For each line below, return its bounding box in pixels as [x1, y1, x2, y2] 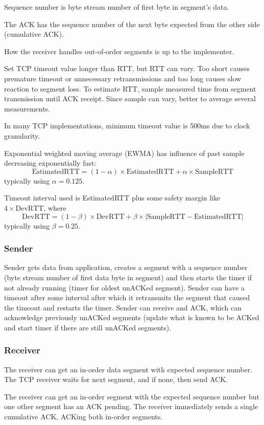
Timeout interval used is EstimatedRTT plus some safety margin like [4, 192, 221, 203]
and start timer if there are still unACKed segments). [4, 322, 172, 332]
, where [43, 202, 66, 213]
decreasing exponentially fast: [4, 158, 97, 168]
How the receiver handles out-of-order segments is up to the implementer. [4, 46, 234, 56]
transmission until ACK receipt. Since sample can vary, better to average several [4, 93, 256, 104]
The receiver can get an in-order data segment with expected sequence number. [4, 364, 253, 374]
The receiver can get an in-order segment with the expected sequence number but [4, 391, 260, 401]
